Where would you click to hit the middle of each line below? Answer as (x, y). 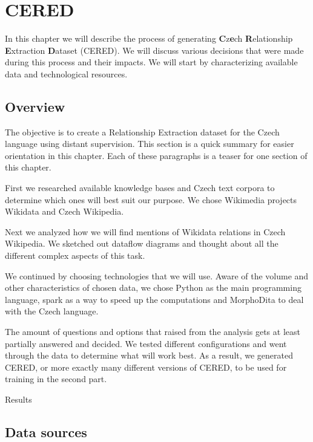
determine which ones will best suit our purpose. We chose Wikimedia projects (151, 199)
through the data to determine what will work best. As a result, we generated (149, 355)
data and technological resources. (66, 73)
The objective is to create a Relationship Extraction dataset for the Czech (142, 132)
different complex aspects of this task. (75, 255)
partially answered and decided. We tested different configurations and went (146, 343)
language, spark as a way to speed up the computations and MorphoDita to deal (154, 299)
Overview (35, 106)
